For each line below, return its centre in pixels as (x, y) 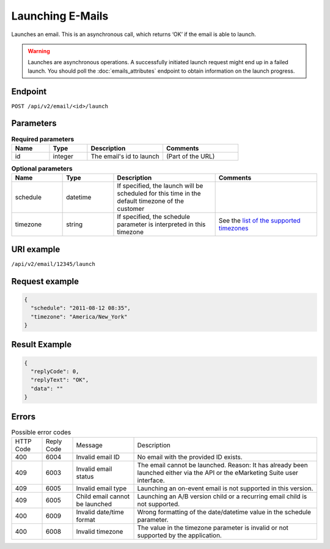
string (75, 224)
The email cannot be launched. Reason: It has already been (222, 465)
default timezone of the (151, 201)
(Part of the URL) (190, 156)
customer (131, 209)
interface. (151, 480)
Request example (45, 281)
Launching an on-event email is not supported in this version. (225, 488)
